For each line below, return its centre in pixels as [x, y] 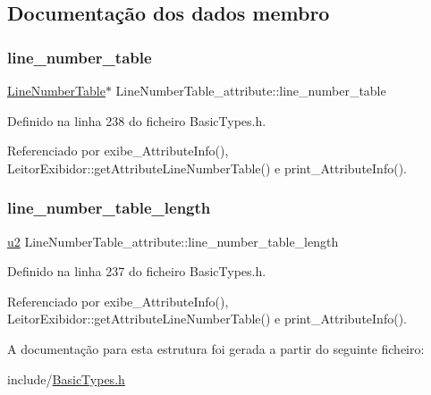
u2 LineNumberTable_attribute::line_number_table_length [173, 241]
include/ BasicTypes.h [66, 378]
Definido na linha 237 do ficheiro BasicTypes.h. [137, 271]
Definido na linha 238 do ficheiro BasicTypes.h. [137, 120]
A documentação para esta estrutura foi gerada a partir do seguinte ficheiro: [216, 348]
